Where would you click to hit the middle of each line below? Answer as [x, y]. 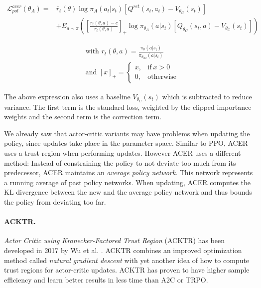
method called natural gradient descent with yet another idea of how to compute [127, 260]
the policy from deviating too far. [55, 202]
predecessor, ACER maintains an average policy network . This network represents [129, 172]
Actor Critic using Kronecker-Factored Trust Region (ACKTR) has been [114, 240]
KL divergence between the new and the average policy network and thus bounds [128, 192]
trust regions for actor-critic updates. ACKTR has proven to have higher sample [127, 270]
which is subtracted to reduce [207, 96]
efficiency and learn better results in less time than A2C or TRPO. [106, 279]
